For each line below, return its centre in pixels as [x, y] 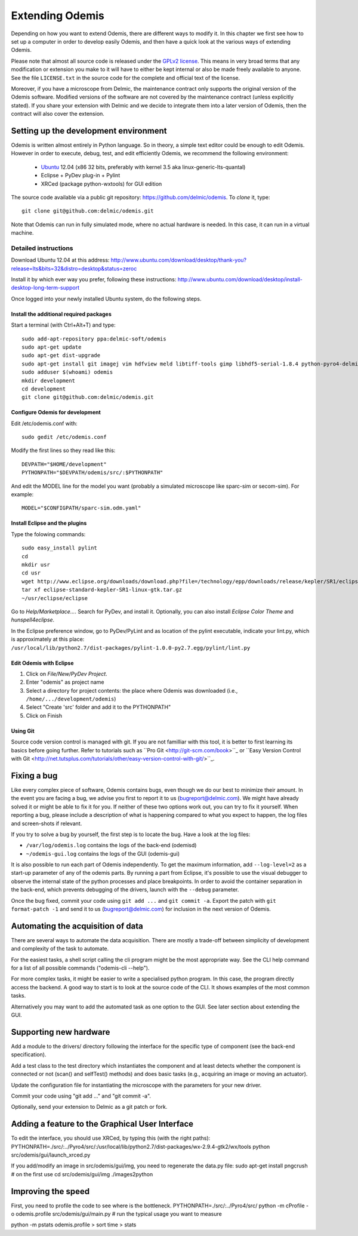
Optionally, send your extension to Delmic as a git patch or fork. [89, 1107]
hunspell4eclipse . [33, 620]
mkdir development [49, 380]
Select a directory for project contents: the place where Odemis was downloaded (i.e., [132, 690]
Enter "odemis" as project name [65, 682]
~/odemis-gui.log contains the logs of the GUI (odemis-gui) [103, 853]
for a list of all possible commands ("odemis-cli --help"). [80, 968]
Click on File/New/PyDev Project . [67, 674]
